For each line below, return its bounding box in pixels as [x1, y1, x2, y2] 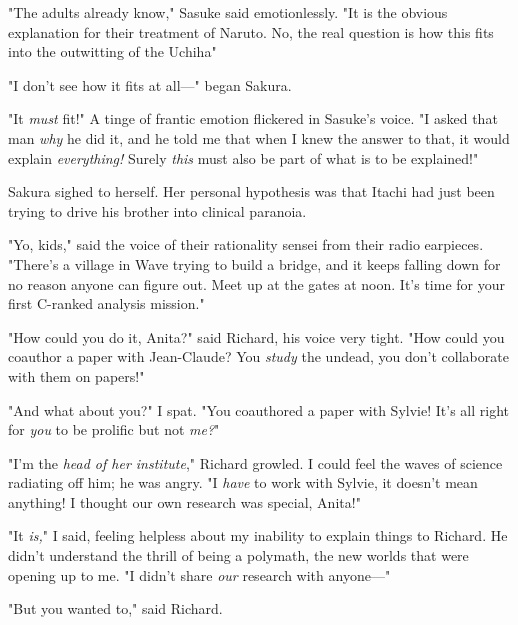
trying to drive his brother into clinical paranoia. [8, 200, 307, 221]
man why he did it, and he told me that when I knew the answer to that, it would [8, 127, 510, 148]
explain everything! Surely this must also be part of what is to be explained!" [8, 147, 479, 168]
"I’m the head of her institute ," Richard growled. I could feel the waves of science [8, 452, 503, 473]
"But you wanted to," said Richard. [8, 598, 223, 619]
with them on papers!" [8, 365, 145, 386]
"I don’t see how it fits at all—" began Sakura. [8, 74, 292, 95]
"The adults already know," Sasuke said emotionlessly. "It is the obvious [8, 2, 448, 22]
